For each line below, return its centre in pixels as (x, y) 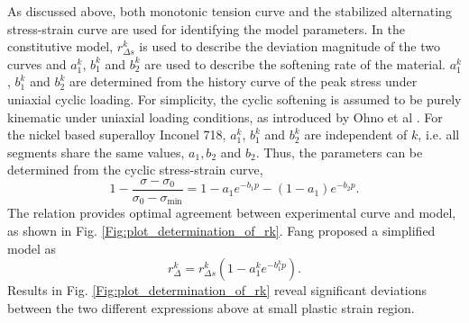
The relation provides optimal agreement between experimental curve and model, (232, 213)
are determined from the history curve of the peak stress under (243, 81)
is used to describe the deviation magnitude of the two (290, 46)
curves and (37, 63)
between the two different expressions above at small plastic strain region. (211, 307)
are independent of (356, 135)
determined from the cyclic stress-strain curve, (135, 170)
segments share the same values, (96, 152)
